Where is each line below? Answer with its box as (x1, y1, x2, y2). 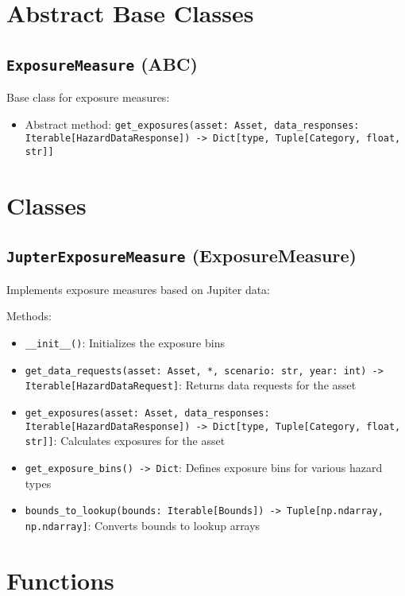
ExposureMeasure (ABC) (6, 51, 198, 75)
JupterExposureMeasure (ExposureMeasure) (6, 243, 357, 268)
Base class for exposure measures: (6, 89, 170, 106)
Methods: (6, 308, 52, 324)
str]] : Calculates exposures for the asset (25, 432, 226, 449)
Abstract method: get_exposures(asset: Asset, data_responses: (25, 115, 360, 132)
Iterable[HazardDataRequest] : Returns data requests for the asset (25, 377, 357, 393)
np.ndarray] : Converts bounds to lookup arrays (25, 517, 260, 533)
